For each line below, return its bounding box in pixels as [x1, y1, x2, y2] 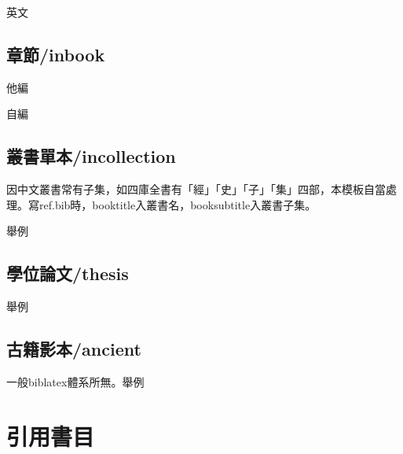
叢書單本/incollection [6, 144, 176, 168]
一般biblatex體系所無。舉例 [6, 373, 145, 389]
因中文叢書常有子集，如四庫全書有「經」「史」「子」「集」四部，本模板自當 [6, 181, 386, 197]
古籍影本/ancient [6, 337, 141, 361]
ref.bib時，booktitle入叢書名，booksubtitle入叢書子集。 [38, 196, 317, 212]
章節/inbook [6, 42, 105, 66]
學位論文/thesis [6, 261, 129, 286]
